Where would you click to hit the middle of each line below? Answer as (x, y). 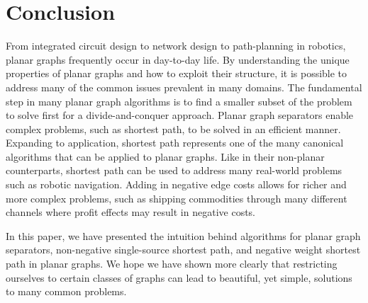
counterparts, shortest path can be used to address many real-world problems (174, 170)
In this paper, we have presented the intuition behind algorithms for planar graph (183, 235)
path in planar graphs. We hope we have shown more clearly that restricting (172, 264)
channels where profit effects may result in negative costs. (131, 212)
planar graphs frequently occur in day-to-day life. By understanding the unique (178, 59)
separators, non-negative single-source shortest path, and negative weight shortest (183, 250)
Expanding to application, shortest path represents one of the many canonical (175, 143)
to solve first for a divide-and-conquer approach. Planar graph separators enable (180, 115)
